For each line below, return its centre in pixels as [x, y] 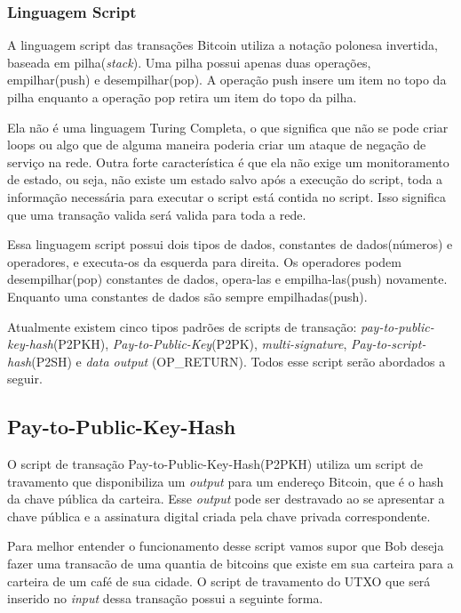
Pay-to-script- [388, 344]
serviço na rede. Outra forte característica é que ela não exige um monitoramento [228, 161]
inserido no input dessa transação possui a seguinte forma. [165, 598]
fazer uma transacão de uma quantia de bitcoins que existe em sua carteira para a [230, 564]
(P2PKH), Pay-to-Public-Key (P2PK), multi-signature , [200, 344]
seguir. [25, 379]
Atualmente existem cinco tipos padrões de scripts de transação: [182, 326]
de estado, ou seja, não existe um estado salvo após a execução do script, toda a [225, 179]
